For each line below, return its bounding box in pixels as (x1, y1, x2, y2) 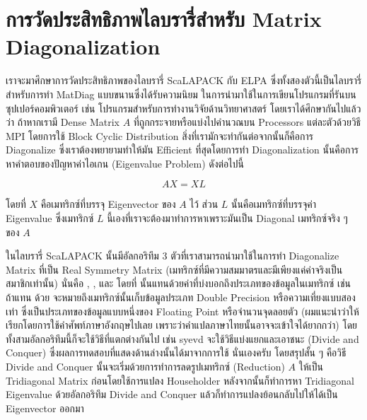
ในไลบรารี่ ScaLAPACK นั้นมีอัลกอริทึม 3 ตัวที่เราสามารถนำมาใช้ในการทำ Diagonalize (6, 248, 339, 263)
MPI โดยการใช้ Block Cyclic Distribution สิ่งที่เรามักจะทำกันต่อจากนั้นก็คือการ (6, 128, 313, 143)
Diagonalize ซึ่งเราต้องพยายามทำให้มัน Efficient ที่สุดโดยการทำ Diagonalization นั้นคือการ (6, 142, 359, 157)
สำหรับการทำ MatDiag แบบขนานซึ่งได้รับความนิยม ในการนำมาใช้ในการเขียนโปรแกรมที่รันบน (6, 86, 356, 101)
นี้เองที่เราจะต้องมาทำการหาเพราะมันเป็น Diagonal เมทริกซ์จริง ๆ (107, 211, 348, 226)
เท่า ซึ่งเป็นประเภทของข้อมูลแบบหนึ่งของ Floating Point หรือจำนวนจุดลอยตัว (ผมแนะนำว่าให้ (6, 303, 359, 318)
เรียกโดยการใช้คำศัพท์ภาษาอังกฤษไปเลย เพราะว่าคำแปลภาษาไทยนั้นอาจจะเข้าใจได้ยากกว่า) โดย (6, 317, 358, 332)
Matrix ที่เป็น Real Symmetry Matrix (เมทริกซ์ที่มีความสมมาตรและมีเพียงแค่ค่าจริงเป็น (6, 262, 343, 276)
